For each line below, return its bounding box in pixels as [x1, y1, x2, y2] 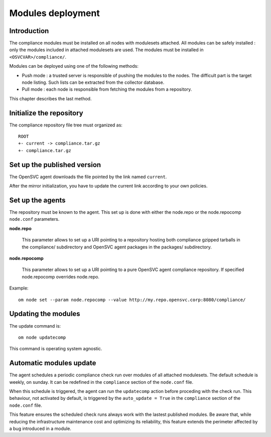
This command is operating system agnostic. [9, 346, 102, 352]
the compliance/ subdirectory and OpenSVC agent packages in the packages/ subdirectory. [22, 244, 212, 250]
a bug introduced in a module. [9, 425, 71, 431]
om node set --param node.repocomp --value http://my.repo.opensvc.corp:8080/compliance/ [18, 297, 246, 303]
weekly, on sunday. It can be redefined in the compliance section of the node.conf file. [9, 379, 194, 385]
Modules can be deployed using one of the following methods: [9, 63, 139, 69]
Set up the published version [9, 161, 101, 169]
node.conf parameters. [9, 216, 60, 222]
